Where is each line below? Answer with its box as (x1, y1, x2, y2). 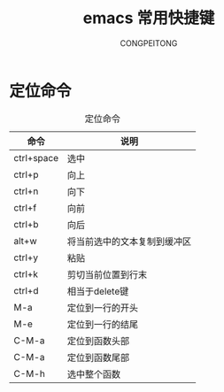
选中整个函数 (66, 368, 121, 380)
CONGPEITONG (120, 37, 178, 49)
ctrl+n (13, 185, 39, 197)
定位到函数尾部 (66, 351, 130, 364)
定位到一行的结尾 (66, 318, 139, 330)
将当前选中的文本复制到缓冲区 (66, 235, 192, 248)
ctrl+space (13, 151, 59, 164)
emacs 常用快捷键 (82, 8, 215, 28)
